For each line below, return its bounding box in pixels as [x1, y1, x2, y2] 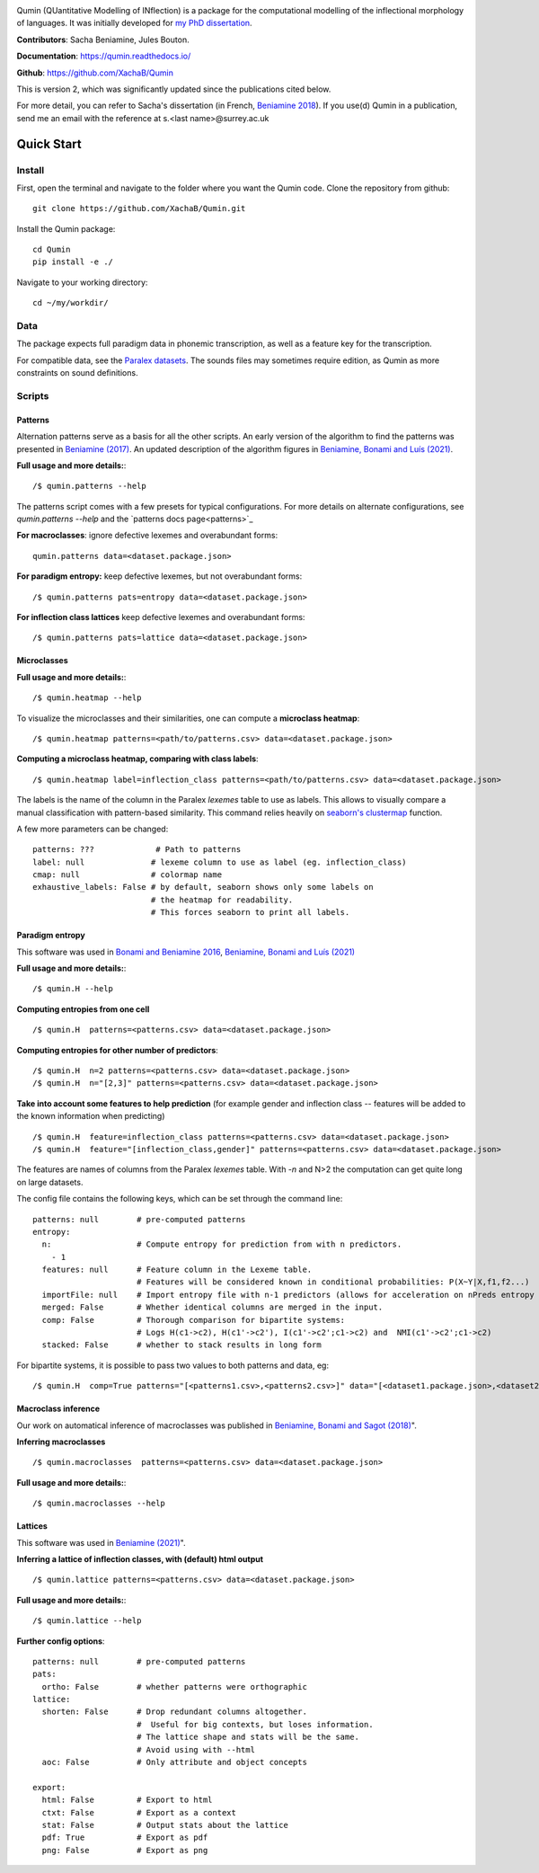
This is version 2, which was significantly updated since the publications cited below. [16, 84, 331, 94]
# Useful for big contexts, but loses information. [136, 1719, 374, 1729]
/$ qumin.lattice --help [32, 1616, 142, 1626]
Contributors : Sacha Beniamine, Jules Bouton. [16, 34, 190, 45]
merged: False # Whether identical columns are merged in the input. [41, 1302, 384, 1312]
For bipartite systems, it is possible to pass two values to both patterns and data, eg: [16, 1360, 330, 1371]
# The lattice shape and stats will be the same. [136, 1732, 359, 1743]
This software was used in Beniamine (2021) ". [16, 1537, 186, 1548]
